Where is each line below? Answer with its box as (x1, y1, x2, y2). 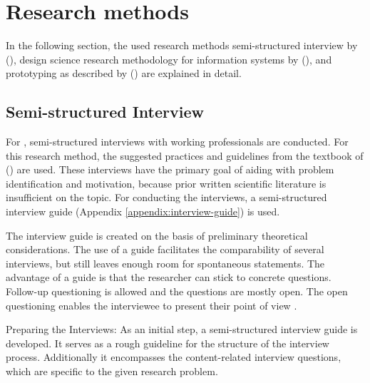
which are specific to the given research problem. (6, 364, 218, 379)
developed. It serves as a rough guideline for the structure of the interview (6, 335, 329, 350)
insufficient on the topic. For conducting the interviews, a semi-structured (6, 190, 327, 205)
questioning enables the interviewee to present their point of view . (6, 297, 297, 312)
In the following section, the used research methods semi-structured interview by (6, 38, 358, 53)
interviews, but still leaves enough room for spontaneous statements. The (6, 255, 325, 270)
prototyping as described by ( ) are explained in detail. (6, 66, 242, 81)
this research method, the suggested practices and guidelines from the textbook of (6, 148, 364, 163)
